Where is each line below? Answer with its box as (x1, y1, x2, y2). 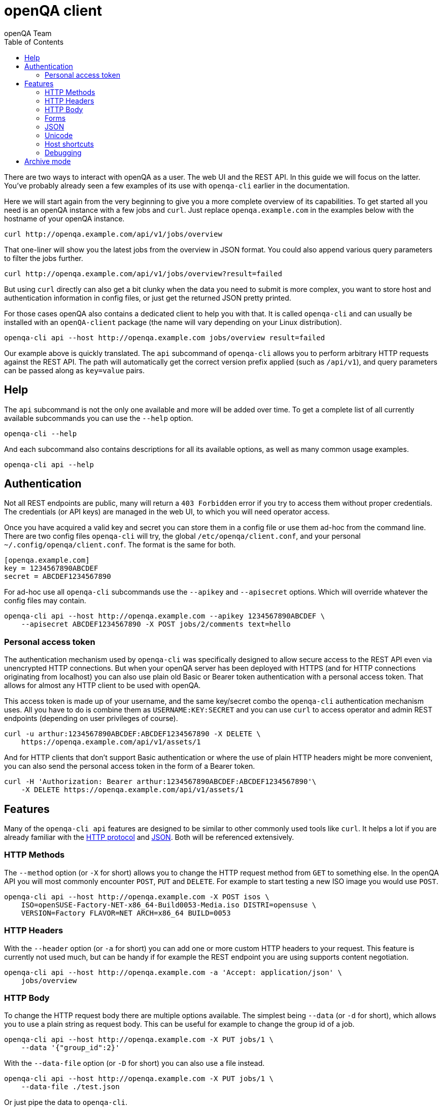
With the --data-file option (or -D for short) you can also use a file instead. (4, 1059, 265, 1068)
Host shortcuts (45, 139, 94, 148)
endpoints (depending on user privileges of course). (4, 714, 178, 723)
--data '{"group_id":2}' (21, 1044, 120, 1052)
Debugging (45, 148, 82, 157)
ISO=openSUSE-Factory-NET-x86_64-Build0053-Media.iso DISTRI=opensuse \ (21, 900, 317, 909)
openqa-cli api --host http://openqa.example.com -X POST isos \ (4, 892, 269, 901)
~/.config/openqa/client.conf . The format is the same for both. (4, 540, 236, 549)
